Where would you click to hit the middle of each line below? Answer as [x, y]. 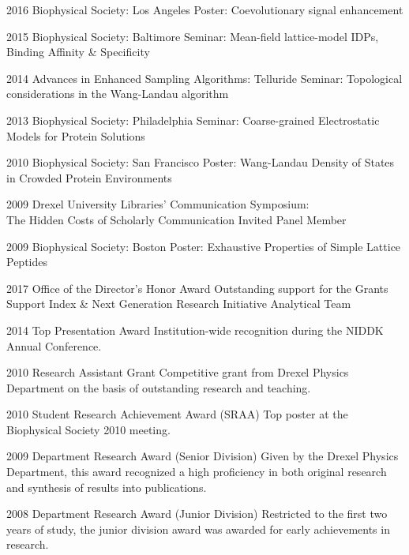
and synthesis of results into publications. [107, 487]
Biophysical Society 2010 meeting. [88, 429]
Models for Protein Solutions [76, 135]
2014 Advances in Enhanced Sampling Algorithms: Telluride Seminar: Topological [204, 78]
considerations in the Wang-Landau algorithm [118, 94]
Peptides [27, 262]
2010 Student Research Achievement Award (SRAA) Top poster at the [177, 414]
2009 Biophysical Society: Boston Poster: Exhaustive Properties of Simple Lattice [204, 246]
